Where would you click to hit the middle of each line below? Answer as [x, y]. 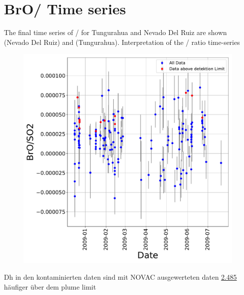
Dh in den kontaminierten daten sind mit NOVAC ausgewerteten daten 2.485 [121, 277]
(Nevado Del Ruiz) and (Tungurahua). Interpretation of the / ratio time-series [122, 42]
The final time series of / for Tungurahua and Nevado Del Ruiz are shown [116, 32]
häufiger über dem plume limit [50, 286]
